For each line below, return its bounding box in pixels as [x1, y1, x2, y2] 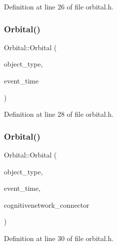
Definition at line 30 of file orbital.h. [4, 233, 114, 243]
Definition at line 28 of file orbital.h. [4, 109, 114, 119]
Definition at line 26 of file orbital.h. [4, 1, 114, 11]
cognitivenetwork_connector [4, 199, 89, 210]
